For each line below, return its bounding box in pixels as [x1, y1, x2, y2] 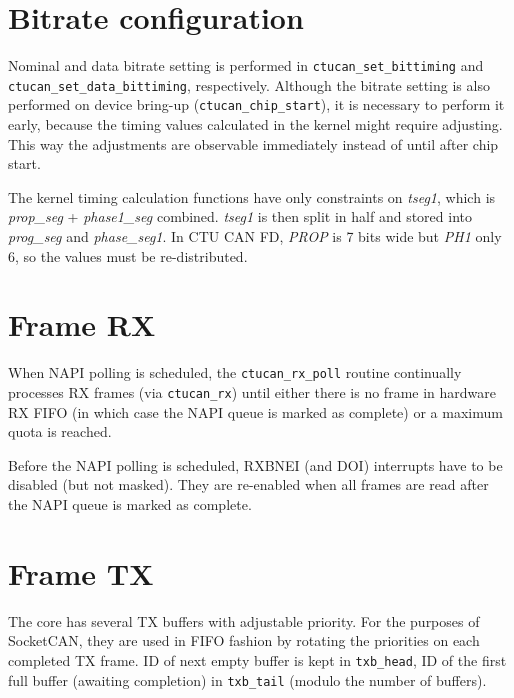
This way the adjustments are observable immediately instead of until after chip [8, 133, 499, 154]
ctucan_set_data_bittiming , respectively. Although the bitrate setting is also [8, 74, 490, 95]
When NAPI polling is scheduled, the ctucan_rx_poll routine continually [8, 362, 462, 383]
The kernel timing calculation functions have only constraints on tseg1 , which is [8, 186, 496, 207]
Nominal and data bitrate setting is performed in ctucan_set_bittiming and [8, 55, 484, 76]
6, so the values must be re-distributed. [8, 245, 248, 266]
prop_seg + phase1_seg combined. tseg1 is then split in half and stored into [8, 206, 472, 227]
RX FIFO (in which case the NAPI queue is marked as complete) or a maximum [8, 401, 503, 422]
